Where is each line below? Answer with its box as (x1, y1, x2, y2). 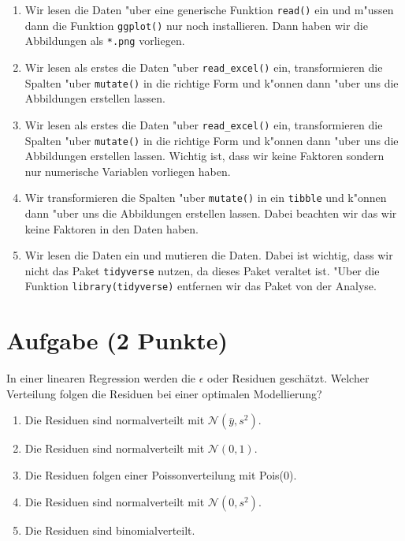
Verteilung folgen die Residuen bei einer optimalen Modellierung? (6, 385, 322, 401)
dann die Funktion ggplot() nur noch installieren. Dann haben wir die (24, 17, 368, 33)
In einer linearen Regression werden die (6, 370, 196, 386)
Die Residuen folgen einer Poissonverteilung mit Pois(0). (24, 467, 297, 483)
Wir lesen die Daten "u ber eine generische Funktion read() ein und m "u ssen (24, 2, 394, 17)
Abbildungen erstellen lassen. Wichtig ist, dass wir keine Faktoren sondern (24, 147, 385, 164)
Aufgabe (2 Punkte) (6, 324, 229, 356)
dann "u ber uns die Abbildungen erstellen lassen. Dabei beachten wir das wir (24, 205, 397, 222)
